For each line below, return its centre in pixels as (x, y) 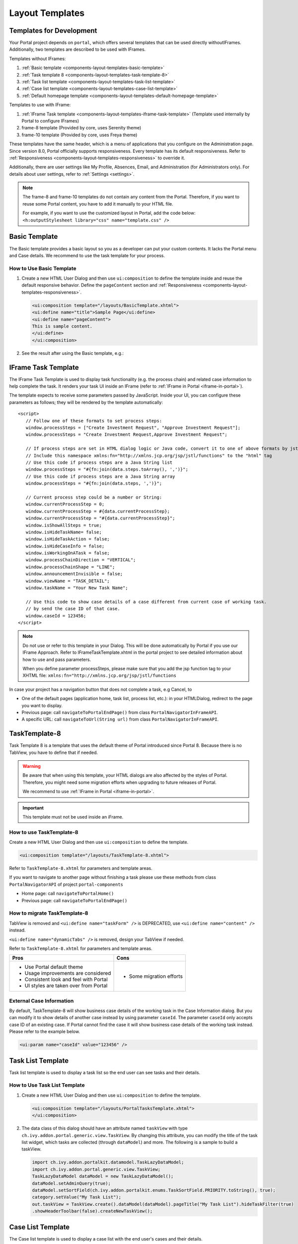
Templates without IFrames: (37, 58)
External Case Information (41, 1001)
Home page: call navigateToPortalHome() (68, 894)
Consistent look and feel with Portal (66, 979)
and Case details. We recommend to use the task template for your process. (87, 255)
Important (33, 808)
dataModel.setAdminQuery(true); (72, 1183)
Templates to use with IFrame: (40, 105)
